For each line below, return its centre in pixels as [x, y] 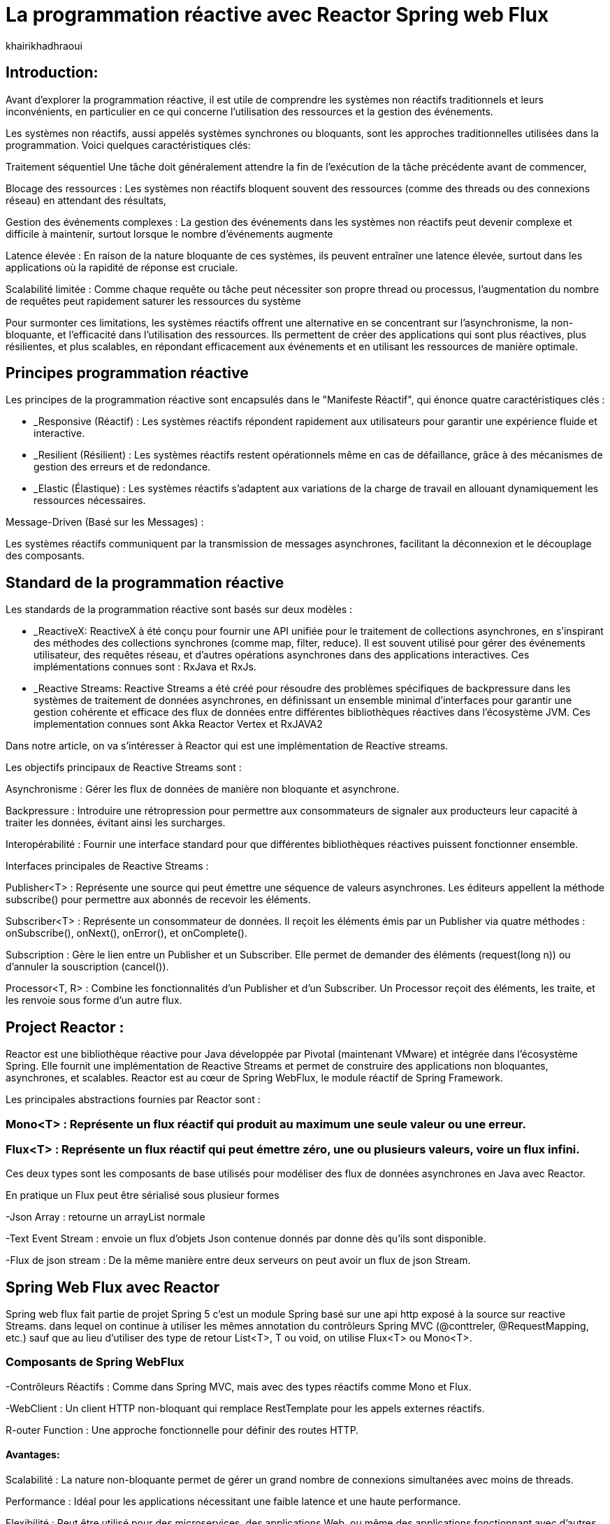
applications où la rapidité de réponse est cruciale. [122, 267]
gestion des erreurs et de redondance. [122, 467]
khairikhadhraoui [44, 45]
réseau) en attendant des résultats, [86, 200]
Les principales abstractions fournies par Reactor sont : [133, 1100]
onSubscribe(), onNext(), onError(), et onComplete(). [127, 933]
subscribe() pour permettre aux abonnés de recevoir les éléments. [158, 900]
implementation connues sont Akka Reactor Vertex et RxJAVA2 [178, 724]
